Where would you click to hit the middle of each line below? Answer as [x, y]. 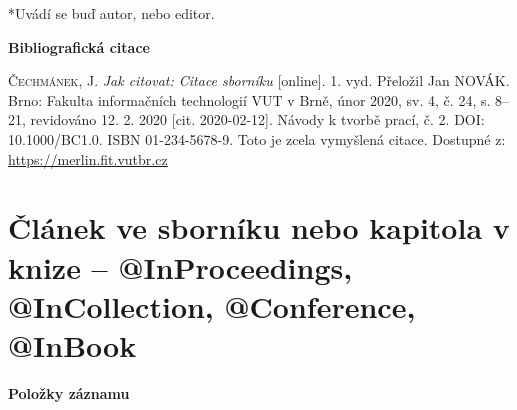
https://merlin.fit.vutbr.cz [88, 158]
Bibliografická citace [79, 46]
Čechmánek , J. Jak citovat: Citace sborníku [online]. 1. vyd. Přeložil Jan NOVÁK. [259, 80]
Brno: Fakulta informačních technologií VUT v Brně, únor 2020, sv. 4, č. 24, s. [249, 99]
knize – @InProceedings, [180, 266]
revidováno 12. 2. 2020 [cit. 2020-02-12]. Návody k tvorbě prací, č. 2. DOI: [257, 119]
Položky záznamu [69, 392]
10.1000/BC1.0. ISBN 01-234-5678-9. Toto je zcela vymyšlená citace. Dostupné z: [257, 138]
